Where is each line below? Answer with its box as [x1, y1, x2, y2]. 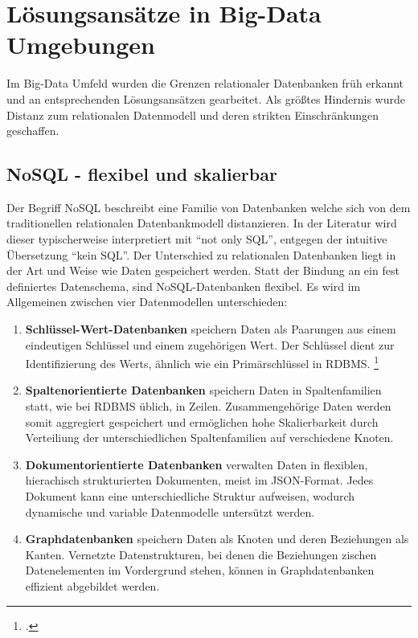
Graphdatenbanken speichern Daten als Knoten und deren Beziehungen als [25, 530, 409, 547]
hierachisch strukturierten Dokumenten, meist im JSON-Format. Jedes [25, 472, 374, 489]
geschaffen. [6, 122, 59, 139]
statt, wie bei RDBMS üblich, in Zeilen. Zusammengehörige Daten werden [25, 398, 391, 415]
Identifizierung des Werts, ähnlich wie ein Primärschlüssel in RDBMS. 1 [25, 353, 379, 371]
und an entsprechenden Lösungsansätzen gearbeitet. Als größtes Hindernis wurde [6, 90, 405, 107]
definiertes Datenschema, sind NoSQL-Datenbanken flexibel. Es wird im [6, 277, 361, 294]
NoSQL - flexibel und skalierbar [6, 162, 277, 186]
